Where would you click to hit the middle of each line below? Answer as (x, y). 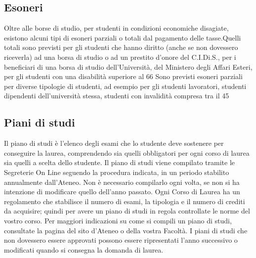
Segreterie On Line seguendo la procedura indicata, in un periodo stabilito (117, 172)
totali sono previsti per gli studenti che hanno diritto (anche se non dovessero (121, 47)
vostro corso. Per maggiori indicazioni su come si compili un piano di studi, (118, 220)
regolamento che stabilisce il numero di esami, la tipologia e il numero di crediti (125, 201)
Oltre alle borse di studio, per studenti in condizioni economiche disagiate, (116, 28)
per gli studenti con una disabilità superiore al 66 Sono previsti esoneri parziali (123, 76)
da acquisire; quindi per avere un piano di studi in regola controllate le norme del (127, 211)
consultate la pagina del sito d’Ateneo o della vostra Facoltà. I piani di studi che (126, 230)
